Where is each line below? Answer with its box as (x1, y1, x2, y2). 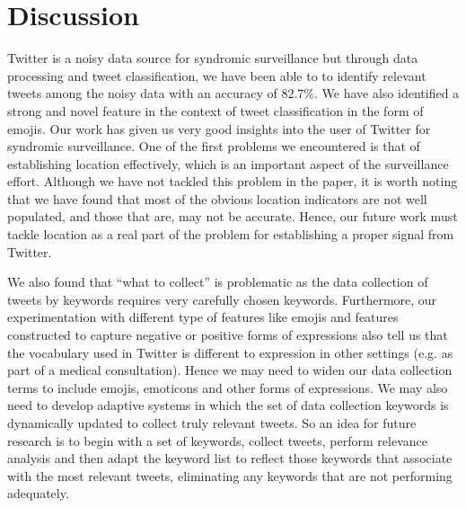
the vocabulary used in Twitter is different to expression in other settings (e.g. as (7, 343, 453, 361)
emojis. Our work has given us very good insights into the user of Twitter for (7, 119, 431, 138)
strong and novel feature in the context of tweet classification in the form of (7, 101, 424, 120)
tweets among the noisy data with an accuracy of (7, 84, 277, 102)
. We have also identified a (314, 84, 460, 102)
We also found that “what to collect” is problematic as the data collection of (7, 272, 428, 291)
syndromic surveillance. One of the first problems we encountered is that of (7, 137, 420, 156)
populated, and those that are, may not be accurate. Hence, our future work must (7, 207, 458, 226)
